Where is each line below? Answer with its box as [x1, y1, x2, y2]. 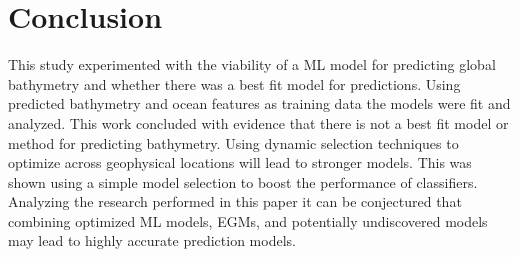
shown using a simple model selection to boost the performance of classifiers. [8, 171, 478, 192]
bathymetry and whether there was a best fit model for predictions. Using [8, 73, 461, 94]
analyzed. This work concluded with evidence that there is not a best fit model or [8, 112, 509, 133]
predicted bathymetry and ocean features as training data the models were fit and [8, 93, 511, 114]
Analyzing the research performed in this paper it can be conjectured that [8, 191, 462, 212]
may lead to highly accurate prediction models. [8, 230, 296, 251]
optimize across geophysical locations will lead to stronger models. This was [8, 152, 472, 173]
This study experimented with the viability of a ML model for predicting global [8, 54, 496, 75]
